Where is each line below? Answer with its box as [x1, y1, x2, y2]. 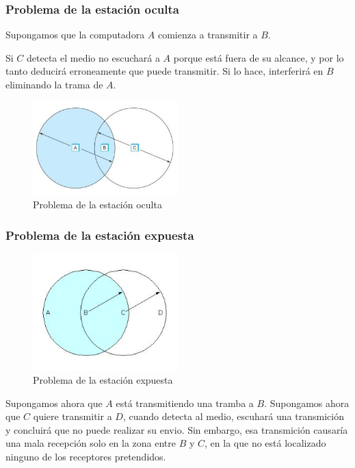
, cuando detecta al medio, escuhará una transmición [122, 409, 344, 423]
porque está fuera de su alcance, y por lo [173, 50, 344, 64]
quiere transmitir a [33, 409, 112, 423]
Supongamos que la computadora [5, 27, 145, 42]
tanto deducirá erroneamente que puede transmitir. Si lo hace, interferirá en [5, 64, 324, 78]
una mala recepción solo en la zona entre [5, 436, 176, 450]
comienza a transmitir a [157, 27, 258, 42]
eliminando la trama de [5, 77, 103, 91]
